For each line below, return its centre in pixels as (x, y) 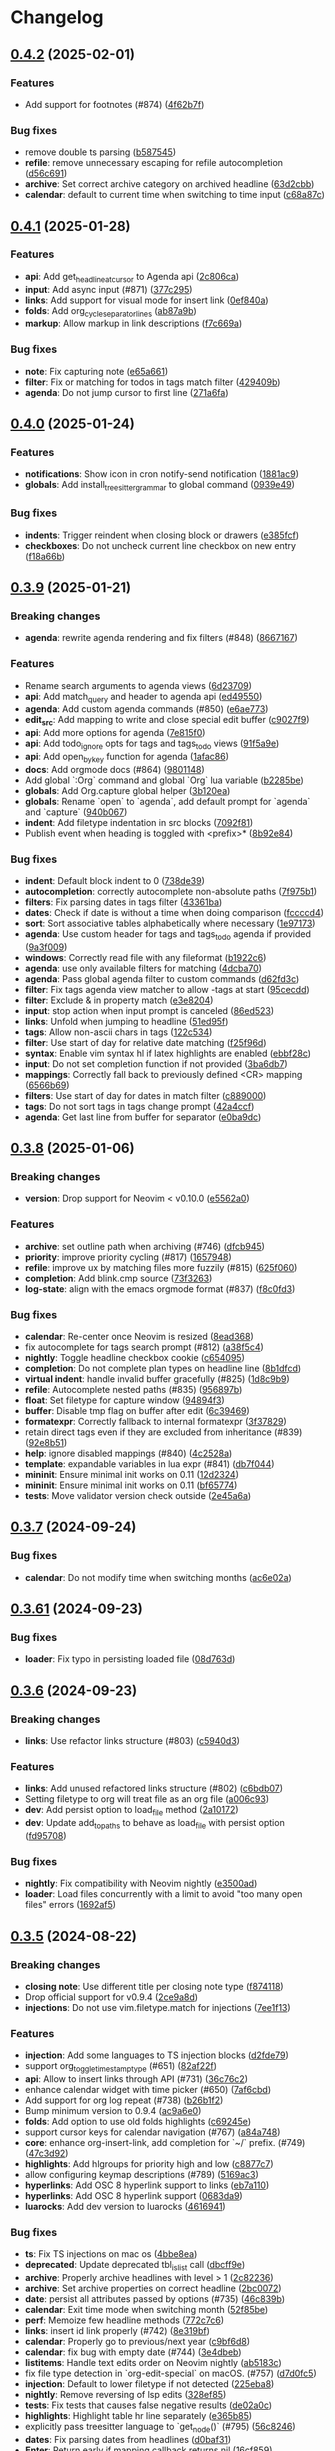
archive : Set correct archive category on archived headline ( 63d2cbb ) (169, 184)
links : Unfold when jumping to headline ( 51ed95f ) (126, 1021)
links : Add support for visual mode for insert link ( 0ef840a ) (146, 300)
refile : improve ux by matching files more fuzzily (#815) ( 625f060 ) (161, 1267)
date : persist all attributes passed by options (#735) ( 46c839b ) (155, 2299)
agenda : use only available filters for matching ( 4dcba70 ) (143, 968)
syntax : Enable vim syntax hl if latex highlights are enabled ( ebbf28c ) (168, 1053)
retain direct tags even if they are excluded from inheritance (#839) (163, 1432)
